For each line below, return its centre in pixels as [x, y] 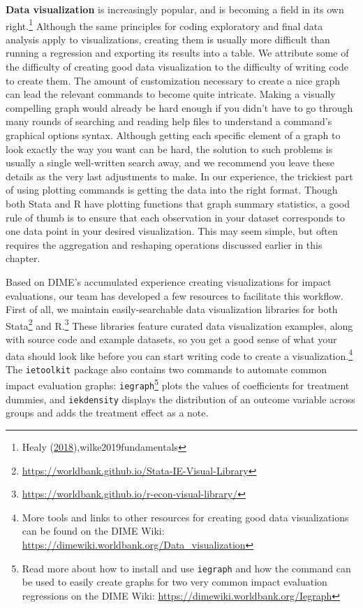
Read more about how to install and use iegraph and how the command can [186, 568]
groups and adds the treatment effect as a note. [107, 413]
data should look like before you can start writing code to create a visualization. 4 [179, 354]
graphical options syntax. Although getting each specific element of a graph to [173, 135]
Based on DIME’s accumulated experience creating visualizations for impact [169, 281]
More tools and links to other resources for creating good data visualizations [185, 517]
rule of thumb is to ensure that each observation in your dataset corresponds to [176, 217]
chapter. [23, 258]
